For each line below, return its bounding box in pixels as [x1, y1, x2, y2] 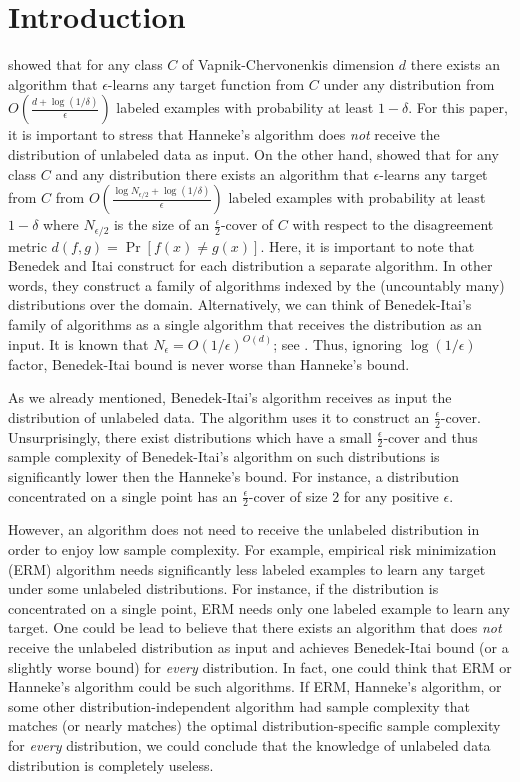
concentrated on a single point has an [8, 485, 238, 506]
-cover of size [248, 485, 328, 506]
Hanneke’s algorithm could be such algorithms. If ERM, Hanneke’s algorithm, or [8, 676, 502, 697]
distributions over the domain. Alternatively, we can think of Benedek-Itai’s [8, 294, 472, 315]
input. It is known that [8, 333, 149, 354]
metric [8, 235, 47, 256]
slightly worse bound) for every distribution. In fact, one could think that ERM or [8, 656, 512, 677]
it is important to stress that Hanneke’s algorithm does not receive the [8, 124, 440, 145]
